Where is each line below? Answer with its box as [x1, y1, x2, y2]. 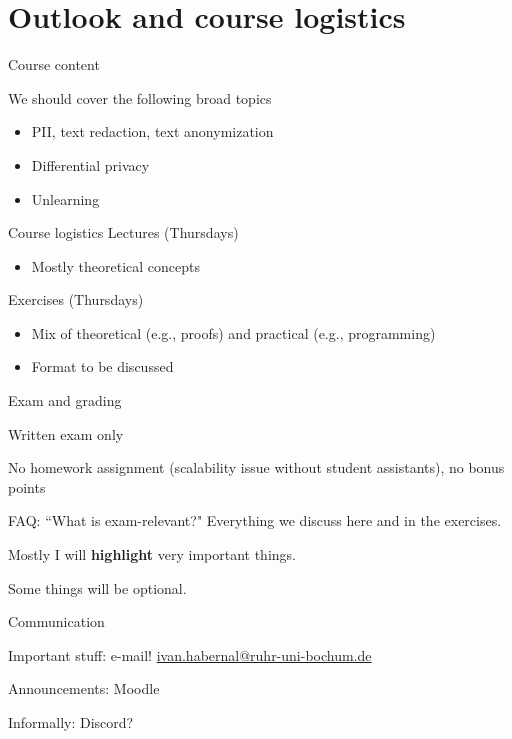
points [8, 476, 46, 497]
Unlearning [31, 188, 100, 209]
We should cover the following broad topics [8, 87, 272, 108]
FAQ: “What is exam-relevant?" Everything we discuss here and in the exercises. [8, 510, 502, 531]
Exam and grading [8, 390, 122, 411]
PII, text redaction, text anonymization [31, 121, 274, 142]
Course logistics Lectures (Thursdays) [8, 222, 239, 243]
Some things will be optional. [8, 577, 187, 598]
